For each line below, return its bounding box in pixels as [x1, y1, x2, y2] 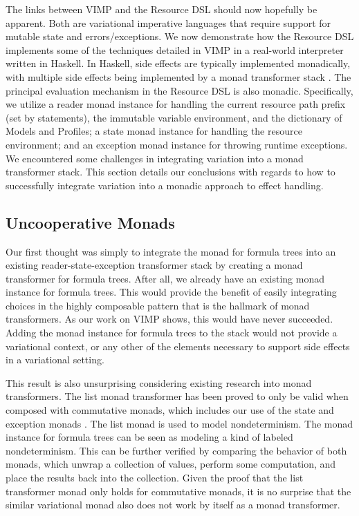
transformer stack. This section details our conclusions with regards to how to [6, 164, 335, 179]
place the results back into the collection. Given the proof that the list [6, 470, 304, 485]
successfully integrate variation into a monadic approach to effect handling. [6, 178, 324, 192]
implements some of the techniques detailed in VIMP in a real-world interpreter [6, 42, 344, 57]
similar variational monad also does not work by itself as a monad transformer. [6, 497, 340, 512]
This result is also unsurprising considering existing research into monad [6, 375, 312, 390]
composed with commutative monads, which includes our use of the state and [6, 403, 334, 417]
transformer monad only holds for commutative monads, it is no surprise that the [6, 484, 351, 498]
